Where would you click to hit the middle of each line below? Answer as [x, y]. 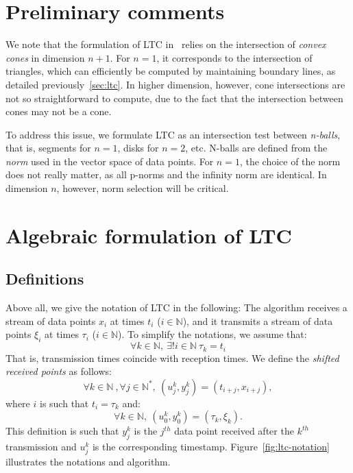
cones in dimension [45, 57]
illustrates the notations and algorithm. [88, 462]
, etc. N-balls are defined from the [256, 148]
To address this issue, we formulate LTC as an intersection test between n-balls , [173, 134]
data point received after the [234, 431]
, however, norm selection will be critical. [143, 188]
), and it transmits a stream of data [258, 320]
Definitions [45, 279]
